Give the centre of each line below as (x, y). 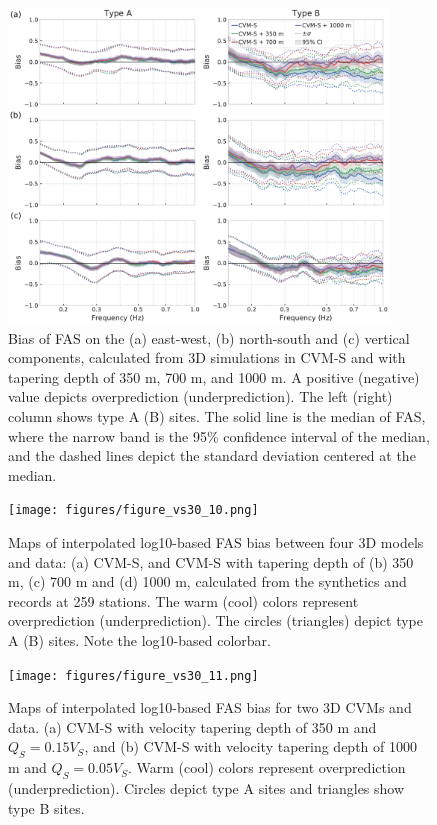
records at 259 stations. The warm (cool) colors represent (183, 600)
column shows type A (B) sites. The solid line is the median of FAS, (217, 415)
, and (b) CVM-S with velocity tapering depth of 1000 (250, 746)
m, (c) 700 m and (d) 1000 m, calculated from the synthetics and (207, 581)
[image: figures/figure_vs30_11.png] (133, 675)
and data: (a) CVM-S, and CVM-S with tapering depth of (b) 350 (211, 561)
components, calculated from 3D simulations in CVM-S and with (207, 357)
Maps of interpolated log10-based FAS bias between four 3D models (216, 542)
